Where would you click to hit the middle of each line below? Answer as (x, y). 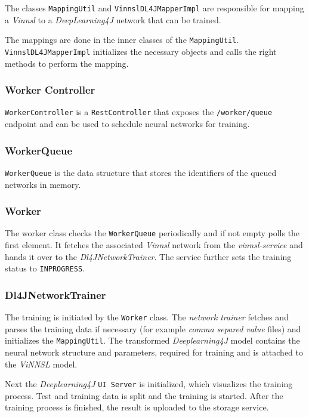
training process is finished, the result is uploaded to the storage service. (137, 407)
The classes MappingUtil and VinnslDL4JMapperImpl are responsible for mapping (154, 8)
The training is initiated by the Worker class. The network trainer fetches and (147, 317)
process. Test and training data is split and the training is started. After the (144, 395)
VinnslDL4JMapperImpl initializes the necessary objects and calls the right (141, 51)
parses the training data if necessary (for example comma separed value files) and (153, 328)
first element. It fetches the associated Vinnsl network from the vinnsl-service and (154, 244)
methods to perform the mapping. (67, 63)
